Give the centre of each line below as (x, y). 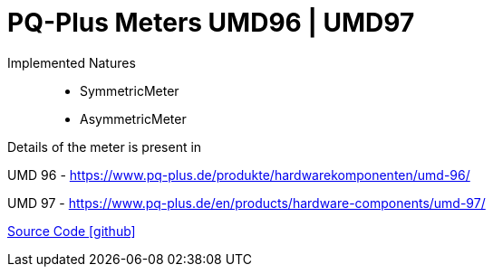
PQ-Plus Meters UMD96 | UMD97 (211, 23)
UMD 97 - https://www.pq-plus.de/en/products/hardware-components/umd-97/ (246, 203)
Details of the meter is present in (105, 146)
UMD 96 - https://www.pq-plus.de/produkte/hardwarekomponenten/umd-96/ (239, 175)
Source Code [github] (72, 231)
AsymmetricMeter (133, 118)
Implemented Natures (72, 62)
